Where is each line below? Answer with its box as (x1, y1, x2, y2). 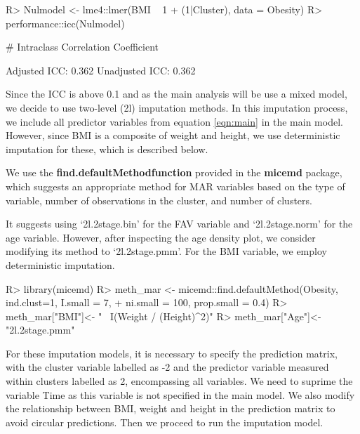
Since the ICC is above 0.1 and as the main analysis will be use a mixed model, (6, 86, 347, 101)
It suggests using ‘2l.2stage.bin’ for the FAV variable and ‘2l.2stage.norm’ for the (6, 216, 353, 231)
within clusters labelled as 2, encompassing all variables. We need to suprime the (6, 374, 353, 388)
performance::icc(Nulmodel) (6, 15, 125, 30)
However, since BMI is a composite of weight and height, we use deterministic (6, 128, 340, 143)
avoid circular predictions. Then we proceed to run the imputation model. (6, 414, 324, 429)
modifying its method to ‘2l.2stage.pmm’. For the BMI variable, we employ (6, 244, 327, 258)
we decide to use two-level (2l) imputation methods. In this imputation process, (6, 100, 348, 114)
